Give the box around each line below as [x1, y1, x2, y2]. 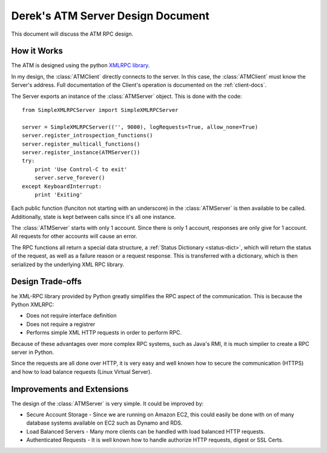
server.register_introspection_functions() [22, 132, 153, 139]
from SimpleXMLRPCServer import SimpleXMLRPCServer [22, 106, 179, 114]
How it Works [11, 46, 63, 56]
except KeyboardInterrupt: [22, 183, 102, 190]
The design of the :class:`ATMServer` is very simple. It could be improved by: [11, 400, 204, 407]
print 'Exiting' [34, 191, 83, 198]
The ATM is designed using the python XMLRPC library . [11, 62, 150, 69]
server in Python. [11, 348, 54, 356]
